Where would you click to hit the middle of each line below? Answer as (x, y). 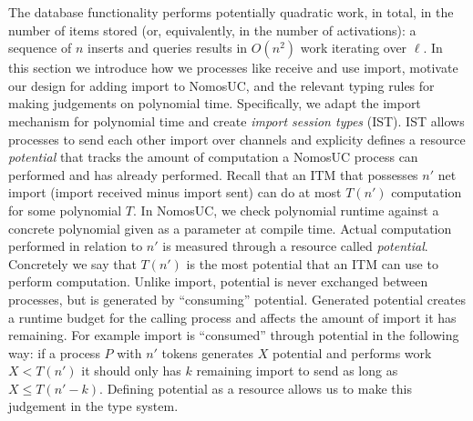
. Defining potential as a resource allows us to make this (256, 388)
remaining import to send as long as (297, 371)
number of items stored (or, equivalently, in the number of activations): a (212, 30)
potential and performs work (352, 352)
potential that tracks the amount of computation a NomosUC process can (213, 157)
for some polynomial (65, 210)
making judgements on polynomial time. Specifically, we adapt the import (215, 103)
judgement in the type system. (93, 406)
